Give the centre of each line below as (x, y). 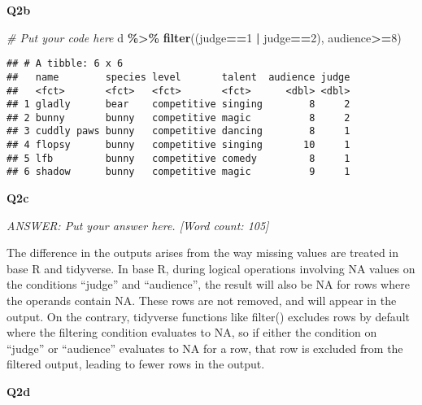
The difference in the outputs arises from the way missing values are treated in (203, 253)
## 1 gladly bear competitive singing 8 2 (178, 105)
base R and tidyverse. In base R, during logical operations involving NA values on (211, 268)
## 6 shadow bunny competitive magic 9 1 (178, 172)
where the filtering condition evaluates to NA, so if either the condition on (192, 332)
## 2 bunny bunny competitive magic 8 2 (178, 118)
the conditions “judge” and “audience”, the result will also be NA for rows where (208, 284)
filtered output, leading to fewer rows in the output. (136, 364)
